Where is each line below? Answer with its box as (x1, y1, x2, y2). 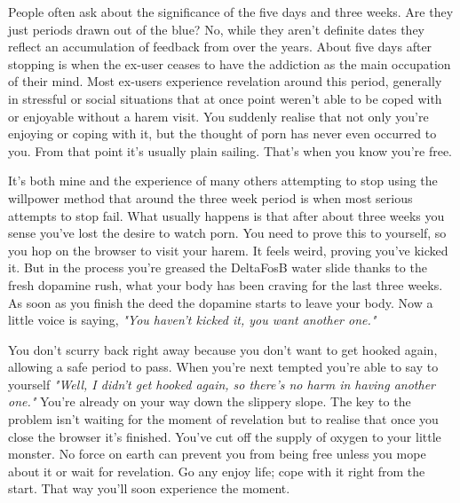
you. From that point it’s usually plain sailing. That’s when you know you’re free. (8, 141, 453, 160)
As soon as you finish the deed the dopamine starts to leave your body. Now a (8, 293, 433, 311)
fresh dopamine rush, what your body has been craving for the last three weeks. (8, 275, 443, 294)
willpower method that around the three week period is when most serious (8, 188, 413, 207)
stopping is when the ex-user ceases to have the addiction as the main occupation (8, 54, 451, 73)
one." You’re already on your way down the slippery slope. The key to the (8, 392, 411, 411)
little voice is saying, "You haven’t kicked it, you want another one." (8, 310, 377, 329)
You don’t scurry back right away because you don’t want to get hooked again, (8, 340, 438, 358)
